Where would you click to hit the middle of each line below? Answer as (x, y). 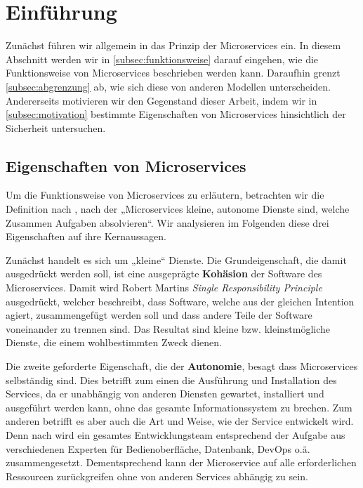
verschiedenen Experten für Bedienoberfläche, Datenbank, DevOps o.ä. (158, 448)
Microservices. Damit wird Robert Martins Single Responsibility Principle (164, 288)
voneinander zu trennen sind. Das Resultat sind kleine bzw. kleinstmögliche (168, 328)
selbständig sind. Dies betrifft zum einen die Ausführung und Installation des (171, 380)
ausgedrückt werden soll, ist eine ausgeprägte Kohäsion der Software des (164, 273)
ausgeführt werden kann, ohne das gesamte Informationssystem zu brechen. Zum (179, 407)
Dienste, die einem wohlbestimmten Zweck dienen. (114, 342)
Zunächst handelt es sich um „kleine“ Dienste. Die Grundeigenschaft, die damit (176, 259)
